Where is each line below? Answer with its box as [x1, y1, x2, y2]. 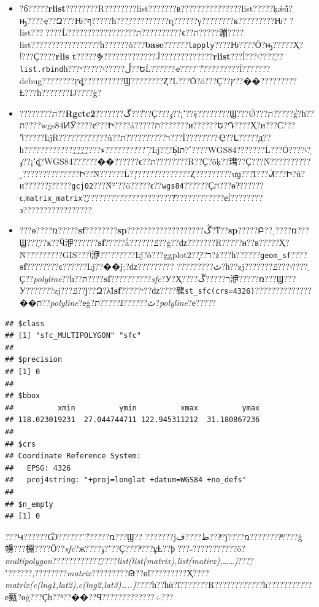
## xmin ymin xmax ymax [5, 403, 260, 412]
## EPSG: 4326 [5, 463, 71, 472]
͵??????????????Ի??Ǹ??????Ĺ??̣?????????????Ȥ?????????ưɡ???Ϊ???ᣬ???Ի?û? [19, 166, 306, 179]
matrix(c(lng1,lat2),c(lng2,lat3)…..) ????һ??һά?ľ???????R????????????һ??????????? [5, 578, 312, 591]
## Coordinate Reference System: [5, 452, 141, 461]
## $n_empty [5, 499, 53, 509]
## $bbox [5, 391, 40, 401]
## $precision [5, 355, 63, 364]
